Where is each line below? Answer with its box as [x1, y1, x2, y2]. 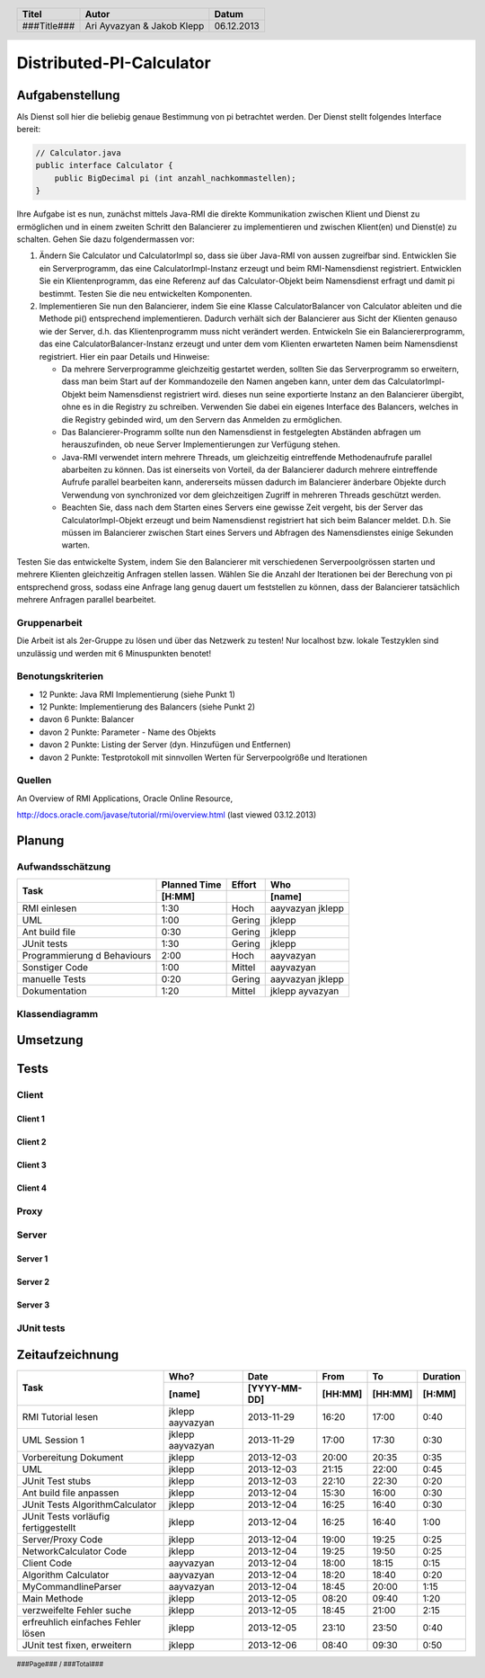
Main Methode [22, 1592, 84, 1604]
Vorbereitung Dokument [22, 1450, 124, 1463]
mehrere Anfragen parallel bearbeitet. [16, 594, 156, 604]
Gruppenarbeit [16, 616, 83, 629]
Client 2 [16, 1137, 47, 1147]
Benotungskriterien [16, 670, 103, 683]
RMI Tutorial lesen [22, 1410, 99, 1423]
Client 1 [16, 1113, 45, 1124]
